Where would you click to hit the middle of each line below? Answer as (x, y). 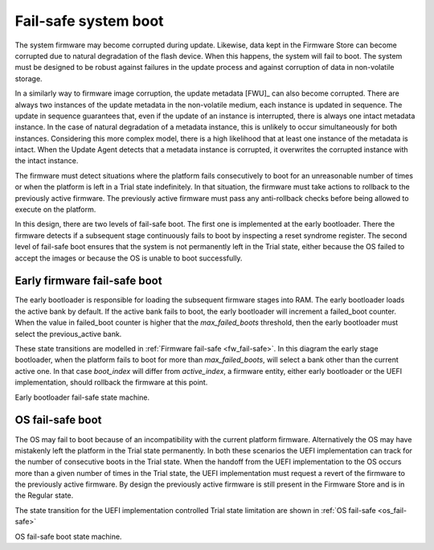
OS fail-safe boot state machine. (68, 536)
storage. (29, 78)
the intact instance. (47, 161)
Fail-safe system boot (89, 21)
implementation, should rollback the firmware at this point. (111, 383)
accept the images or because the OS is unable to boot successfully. (129, 258)
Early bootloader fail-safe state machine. (82, 397)
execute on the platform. (55, 210)
